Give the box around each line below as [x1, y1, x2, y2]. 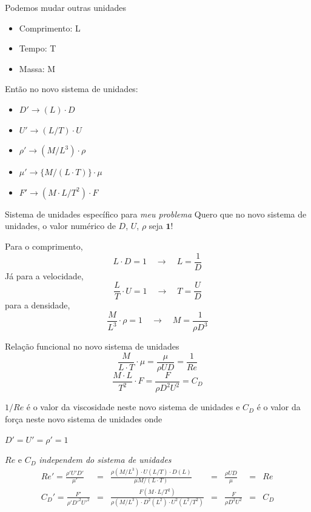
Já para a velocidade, [5, 269, 84, 282]
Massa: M [19, 62, 56, 75]
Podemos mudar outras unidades [5, 1, 127, 13]
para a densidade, [5, 299, 70, 311]
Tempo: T [19, 42, 56, 55]
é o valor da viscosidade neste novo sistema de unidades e [26, 401, 240, 413]
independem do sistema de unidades [39, 453, 172, 466]
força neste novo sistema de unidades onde [5, 412, 162, 425]
